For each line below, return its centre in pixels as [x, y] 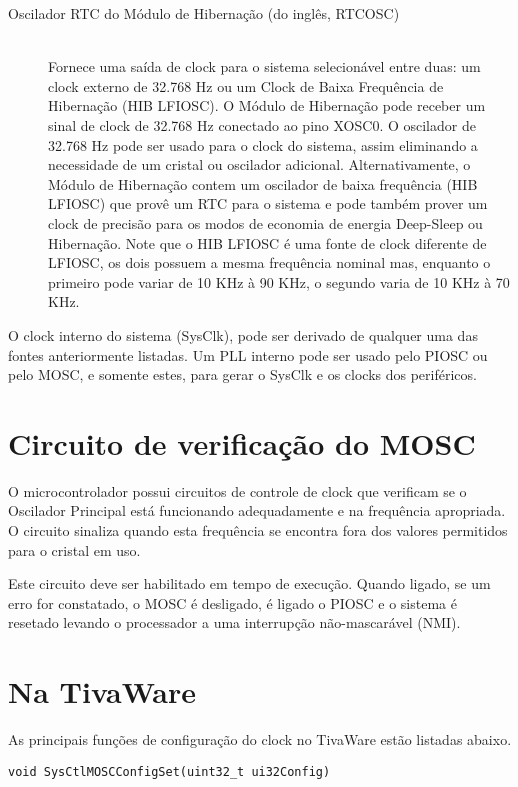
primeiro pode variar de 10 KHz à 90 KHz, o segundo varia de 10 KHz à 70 [279, 281]
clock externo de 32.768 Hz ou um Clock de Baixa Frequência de [246, 85]
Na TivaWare [102, 691]
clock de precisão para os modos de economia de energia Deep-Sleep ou [265, 222]
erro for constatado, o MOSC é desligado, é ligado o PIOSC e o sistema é [232, 602]
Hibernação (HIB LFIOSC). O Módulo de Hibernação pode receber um [267, 105]
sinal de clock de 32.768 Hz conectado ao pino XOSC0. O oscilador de [262, 124]
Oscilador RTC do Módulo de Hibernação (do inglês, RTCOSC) [204, 13]
